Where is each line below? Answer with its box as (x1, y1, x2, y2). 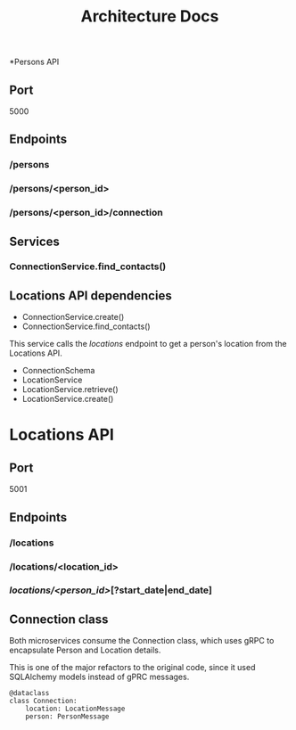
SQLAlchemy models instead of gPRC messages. (9, 671, 190, 683)
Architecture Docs (80, 6, 219, 27)
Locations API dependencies (9, 288, 172, 303)
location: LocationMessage (25, 704, 126, 714)
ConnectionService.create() (21, 312, 125, 323)
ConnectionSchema (21, 365, 95, 376)
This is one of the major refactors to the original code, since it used (9, 662, 256, 673)
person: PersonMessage (25, 712, 110, 721)
